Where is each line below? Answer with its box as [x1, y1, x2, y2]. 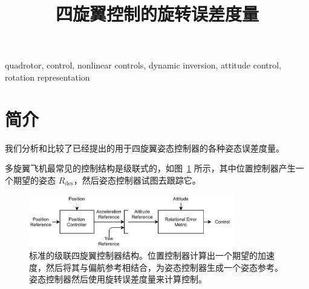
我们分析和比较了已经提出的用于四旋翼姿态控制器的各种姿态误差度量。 [5, 141, 284, 154]
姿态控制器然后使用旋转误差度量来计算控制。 [29, 273, 207, 285]
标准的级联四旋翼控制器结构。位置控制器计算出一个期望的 [29, 249, 258, 262]
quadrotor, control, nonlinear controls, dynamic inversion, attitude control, [5, 59, 282, 71]
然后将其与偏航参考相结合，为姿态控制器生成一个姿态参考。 [45, 261, 283, 273]
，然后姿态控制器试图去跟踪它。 [73, 173, 201, 186]
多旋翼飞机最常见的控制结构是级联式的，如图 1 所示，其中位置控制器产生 [5, 162, 296, 174]
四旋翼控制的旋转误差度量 [55, 1, 259, 26]
